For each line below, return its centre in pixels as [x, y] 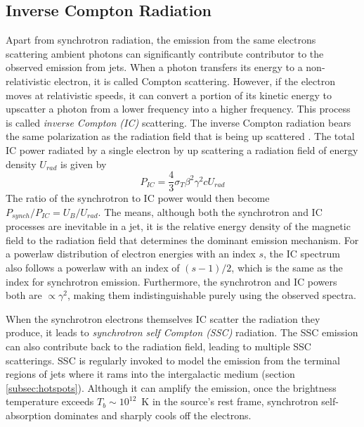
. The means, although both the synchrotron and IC [210, 211]
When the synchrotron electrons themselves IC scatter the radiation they [163, 318]
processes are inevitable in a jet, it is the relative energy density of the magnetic [178, 226]
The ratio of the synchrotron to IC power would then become [138, 198]
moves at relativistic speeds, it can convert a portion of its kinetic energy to [169, 95]
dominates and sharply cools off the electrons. [153, 415]
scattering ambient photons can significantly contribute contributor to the [165, 53]
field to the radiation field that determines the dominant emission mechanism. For [182, 240]
